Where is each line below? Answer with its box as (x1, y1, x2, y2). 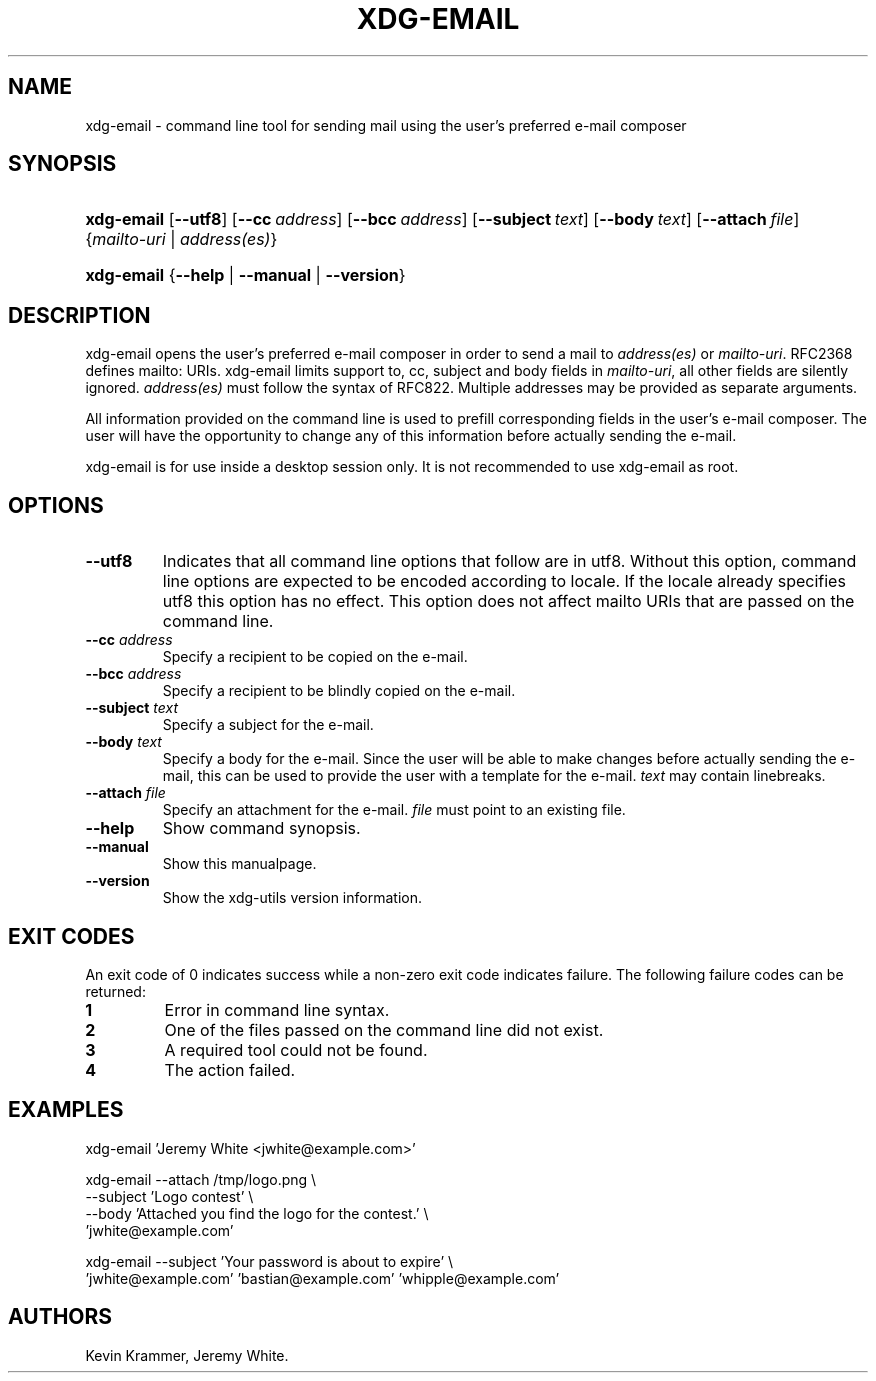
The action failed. (164, 1059, 296, 1080)
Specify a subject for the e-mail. (162, 716, 374, 734)
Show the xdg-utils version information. (162, 889, 422, 907)
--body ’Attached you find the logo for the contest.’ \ (85, 1204, 429, 1222)
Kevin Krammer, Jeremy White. (85, 1346, 289, 1364)
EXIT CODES (8, 923, 135, 949)
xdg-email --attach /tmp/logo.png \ (85, 1170, 317, 1188)
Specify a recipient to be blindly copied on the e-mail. (162, 682, 516, 700)
